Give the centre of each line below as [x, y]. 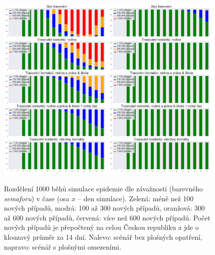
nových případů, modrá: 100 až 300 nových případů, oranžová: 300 [105, 208]
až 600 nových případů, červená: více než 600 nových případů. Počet [107, 217]
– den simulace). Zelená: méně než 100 [136, 198]
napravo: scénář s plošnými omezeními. [63, 246]
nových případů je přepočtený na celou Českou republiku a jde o [101, 227]
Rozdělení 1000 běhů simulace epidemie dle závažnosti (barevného [104, 189]
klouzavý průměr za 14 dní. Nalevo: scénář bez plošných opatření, [103, 237]
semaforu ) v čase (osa [37, 198]
